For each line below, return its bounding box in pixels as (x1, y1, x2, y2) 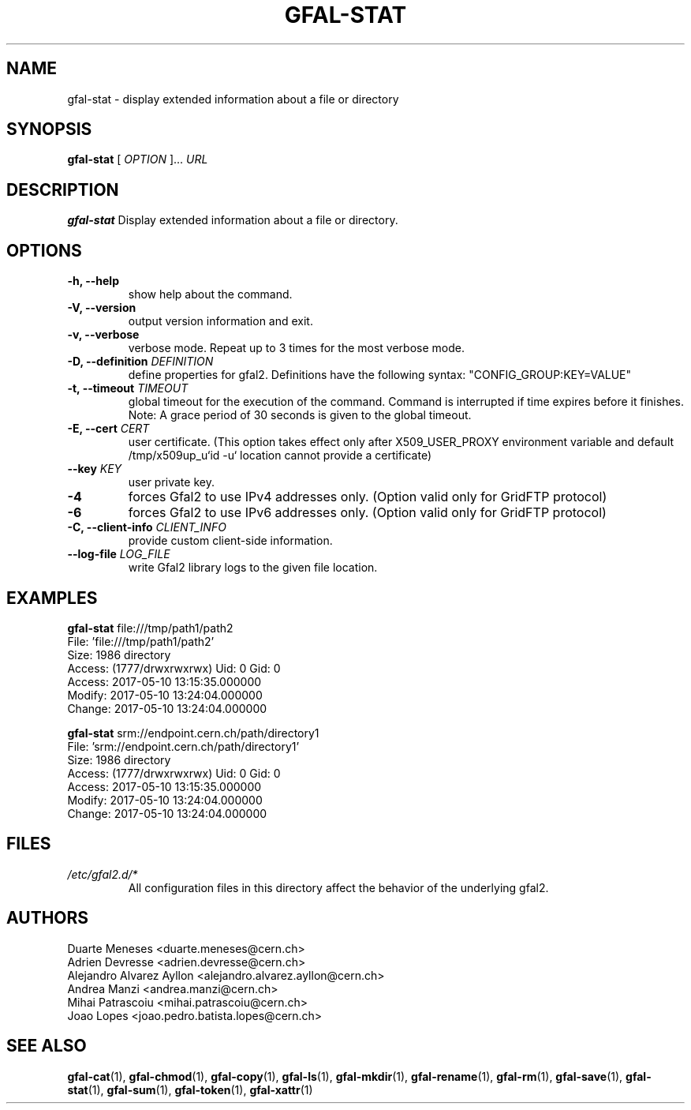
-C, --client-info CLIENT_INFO (67, 520, 226, 534)
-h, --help (67, 274, 119, 288)
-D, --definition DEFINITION (67, 354, 214, 369)
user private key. (128, 475, 215, 489)
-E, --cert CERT (67, 422, 150, 436)
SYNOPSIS (6, 119, 92, 140)
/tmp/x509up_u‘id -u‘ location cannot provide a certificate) (128, 448, 432, 463)
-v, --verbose (67, 328, 140, 342)
